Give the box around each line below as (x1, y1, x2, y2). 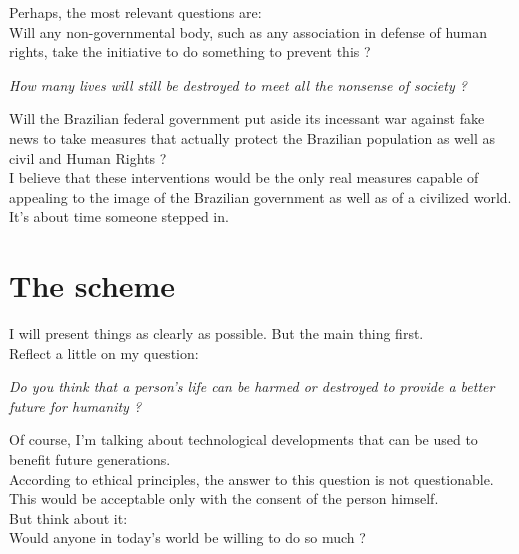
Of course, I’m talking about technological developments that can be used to (9, 429, 478, 450)
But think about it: (9, 507, 128, 528)
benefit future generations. (9, 449, 171, 470)
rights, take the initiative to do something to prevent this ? (9, 41, 371, 62)
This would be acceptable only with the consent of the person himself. (9, 488, 439, 509)
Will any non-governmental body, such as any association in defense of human (9, 21, 488, 42)
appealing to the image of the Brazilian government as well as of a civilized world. (9, 186, 512, 207)
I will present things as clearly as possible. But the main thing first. (9, 323, 424, 344)
